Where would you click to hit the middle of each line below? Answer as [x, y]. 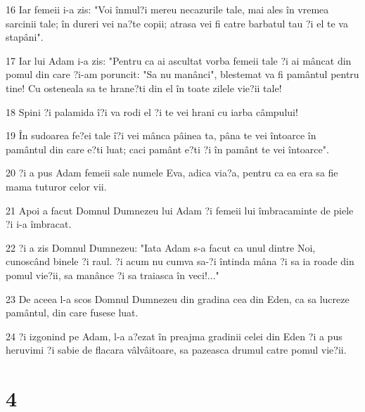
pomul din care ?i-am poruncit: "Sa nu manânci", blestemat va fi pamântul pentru [182, 74]
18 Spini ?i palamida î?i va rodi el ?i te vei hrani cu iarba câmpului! [152, 111]
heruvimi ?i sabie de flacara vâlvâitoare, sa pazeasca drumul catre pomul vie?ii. [176, 350]
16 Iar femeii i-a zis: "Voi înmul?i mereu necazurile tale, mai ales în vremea [167, 9]
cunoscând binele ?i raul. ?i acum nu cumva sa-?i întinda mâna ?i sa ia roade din [180, 261]
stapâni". [25, 37]
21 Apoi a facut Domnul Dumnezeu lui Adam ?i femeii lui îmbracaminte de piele [180, 210]
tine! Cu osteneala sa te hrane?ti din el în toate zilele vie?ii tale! [144, 88]
